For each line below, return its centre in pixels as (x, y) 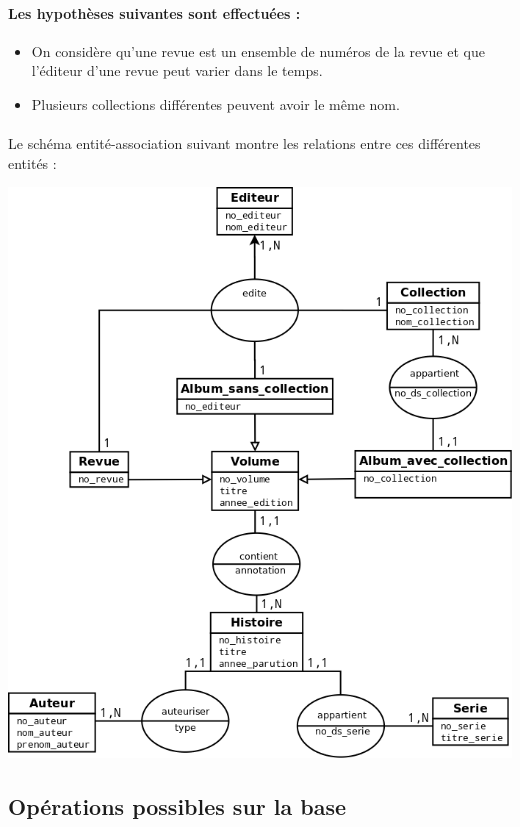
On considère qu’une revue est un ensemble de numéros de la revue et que (258, 50)
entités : (32, 162)
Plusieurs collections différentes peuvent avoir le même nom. (215, 103)
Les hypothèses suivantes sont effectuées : (154, 12)
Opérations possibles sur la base (177, 806)
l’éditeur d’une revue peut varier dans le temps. (177, 70)
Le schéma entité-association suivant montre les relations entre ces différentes (244, 143)
